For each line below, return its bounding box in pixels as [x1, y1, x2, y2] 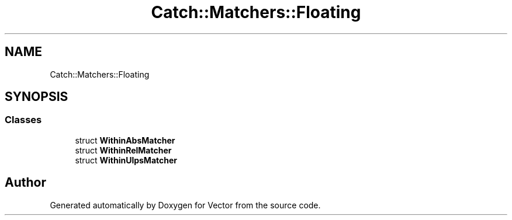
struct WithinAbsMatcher [75, 135, 175, 145]
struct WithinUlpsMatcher [75, 155, 178, 165]
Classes [5, 114, 42, 126]
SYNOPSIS [5, 89, 68, 104]
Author [5, 175, 46, 190]
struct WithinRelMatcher [75, 145, 172, 155]
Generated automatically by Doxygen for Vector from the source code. [50, 200, 321, 210]
